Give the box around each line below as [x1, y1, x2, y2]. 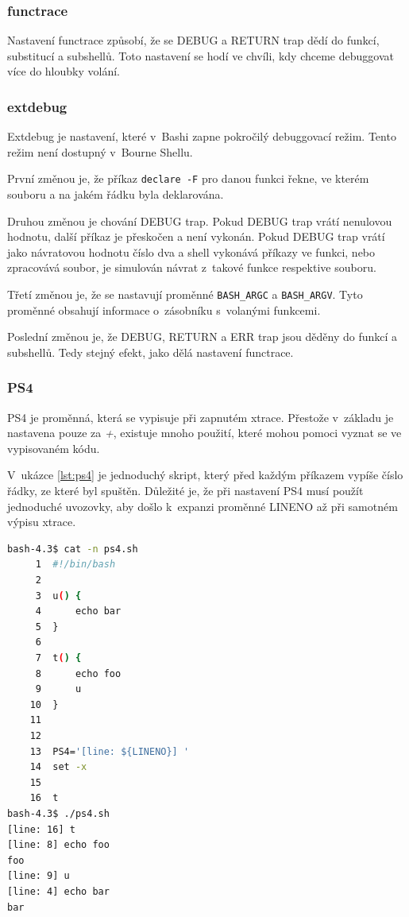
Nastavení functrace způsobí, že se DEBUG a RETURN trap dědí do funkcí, [7, 32, 380, 48]
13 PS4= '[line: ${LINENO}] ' [29, 745, 190, 757]
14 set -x [29, 761, 87, 773]
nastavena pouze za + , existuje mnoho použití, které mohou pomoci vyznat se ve [7, 424, 402, 441]
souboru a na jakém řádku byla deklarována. [7, 186, 224, 203]
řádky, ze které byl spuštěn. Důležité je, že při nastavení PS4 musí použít [7, 482, 364, 499]
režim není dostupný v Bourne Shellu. [7, 143, 193, 160]
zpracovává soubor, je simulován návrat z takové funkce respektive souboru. [7, 259, 376, 276]
